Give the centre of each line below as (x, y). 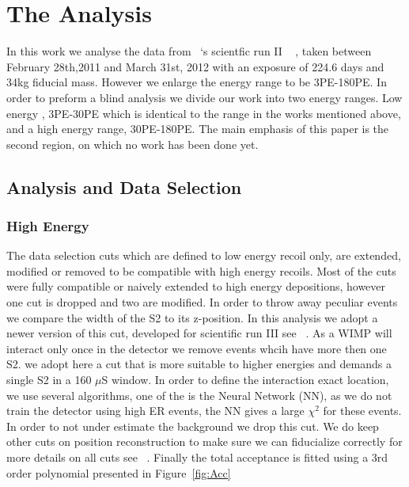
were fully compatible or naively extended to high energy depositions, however (196, 286)
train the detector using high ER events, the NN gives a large (155, 411)
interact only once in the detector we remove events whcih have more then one (197, 348)
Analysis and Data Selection (124, 186)
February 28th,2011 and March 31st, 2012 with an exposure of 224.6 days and (195, 66)
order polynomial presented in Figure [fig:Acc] (119, 472)
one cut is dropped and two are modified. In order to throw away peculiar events (202, 302)
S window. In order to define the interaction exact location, (245, 380)
